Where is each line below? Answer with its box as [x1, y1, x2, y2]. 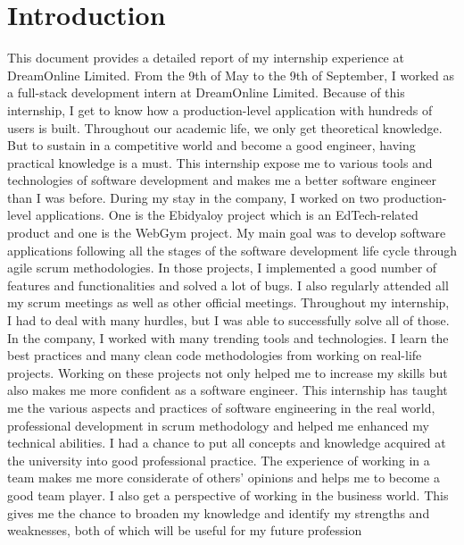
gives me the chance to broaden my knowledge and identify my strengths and [7, 503, 430, 522]
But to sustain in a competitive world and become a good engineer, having [7, 136, 416, 155]
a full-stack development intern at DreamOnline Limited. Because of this [7, 83, 405, 102]
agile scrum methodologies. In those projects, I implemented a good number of [7, 258, 437, 277]
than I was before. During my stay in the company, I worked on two [7, 188, 379, 206]
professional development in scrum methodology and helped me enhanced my [7, 415, 429, 434]
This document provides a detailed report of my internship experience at [7, 48, 404, 67]
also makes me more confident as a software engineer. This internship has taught [7, 381, 448, 399]
